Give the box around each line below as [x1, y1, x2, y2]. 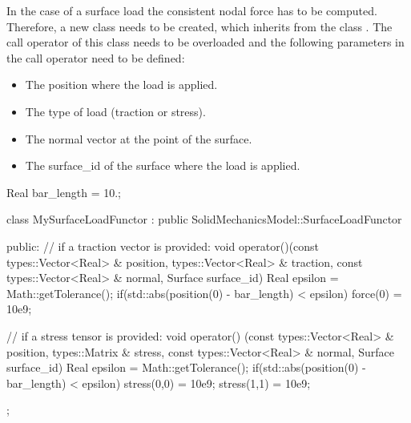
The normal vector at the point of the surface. [25, 130, 252, 147]
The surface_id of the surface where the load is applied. [25, 157, 300, 174]
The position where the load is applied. [25, 76, 218, 93]
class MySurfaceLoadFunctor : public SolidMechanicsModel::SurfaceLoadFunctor [6, 211, 402, 228]
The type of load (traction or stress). [25, 103, 206, 119]
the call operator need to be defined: [6, 49, 185, 66]
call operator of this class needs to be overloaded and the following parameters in [6, 34, 405, 50]
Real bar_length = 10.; [6, 183, 121, 200]
